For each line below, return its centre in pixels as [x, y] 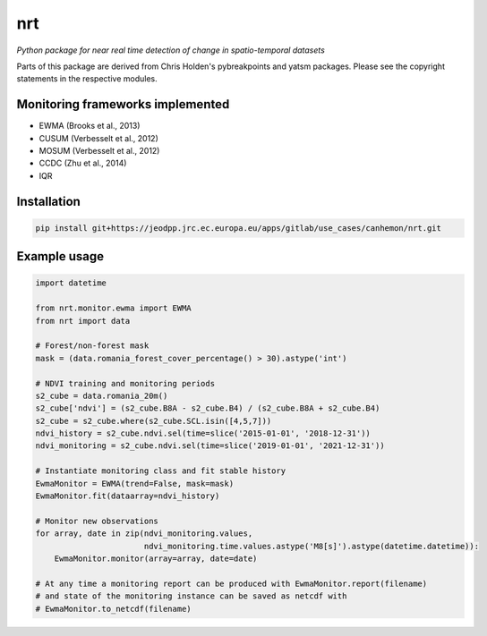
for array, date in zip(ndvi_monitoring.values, [144, 534]
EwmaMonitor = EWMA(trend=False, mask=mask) [135, 483]
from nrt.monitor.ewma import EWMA [113, 308]
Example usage [60, 256]
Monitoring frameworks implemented [123, 104]
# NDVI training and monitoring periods [125, 383]
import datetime [71, 283]
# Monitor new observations [97, 521]
